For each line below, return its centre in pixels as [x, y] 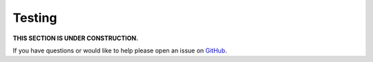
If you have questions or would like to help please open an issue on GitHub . [120, 50]
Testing [35, 18]
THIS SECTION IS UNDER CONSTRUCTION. [76, 38]
